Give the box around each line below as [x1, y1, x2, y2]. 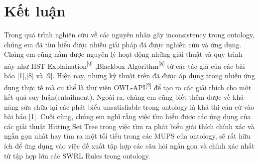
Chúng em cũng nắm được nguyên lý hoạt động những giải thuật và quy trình [4, 49, 243, 59]
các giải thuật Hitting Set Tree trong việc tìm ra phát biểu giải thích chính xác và [4, 121, 255, 131]
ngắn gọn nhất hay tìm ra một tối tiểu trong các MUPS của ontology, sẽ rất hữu [4, 131, 251, 141]
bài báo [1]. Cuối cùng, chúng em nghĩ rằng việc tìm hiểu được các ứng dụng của [4, 111, 251, 122]
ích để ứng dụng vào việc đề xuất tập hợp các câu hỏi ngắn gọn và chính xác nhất [4, 140, 255, 151]
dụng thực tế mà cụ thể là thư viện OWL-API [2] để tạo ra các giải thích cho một [4, 80, 252, 92]
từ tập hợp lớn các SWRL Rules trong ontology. [4, 150, 150, 161]
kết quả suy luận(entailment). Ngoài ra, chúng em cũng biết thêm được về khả [4, 92, 244, 102]
